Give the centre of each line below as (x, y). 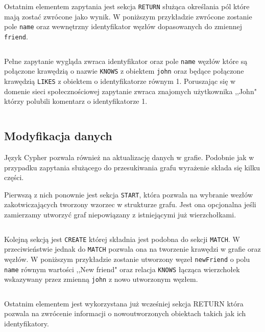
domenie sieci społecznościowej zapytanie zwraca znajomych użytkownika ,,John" (130, 91)
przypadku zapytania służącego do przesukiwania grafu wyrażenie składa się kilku (132, 167)
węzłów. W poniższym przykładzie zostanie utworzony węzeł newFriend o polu (127, 259)
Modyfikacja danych (58, 136)
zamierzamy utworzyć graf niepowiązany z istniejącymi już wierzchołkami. (120, 214)
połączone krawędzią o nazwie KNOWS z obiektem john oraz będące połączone (124, 71)
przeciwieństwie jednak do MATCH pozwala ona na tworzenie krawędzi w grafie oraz (132, 249)
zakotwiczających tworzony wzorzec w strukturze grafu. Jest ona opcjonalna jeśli (130, 204)
